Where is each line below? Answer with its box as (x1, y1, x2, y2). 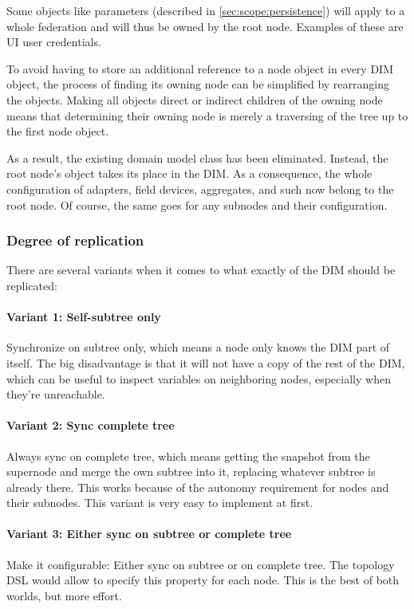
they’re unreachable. (6, 386, 105, 403)
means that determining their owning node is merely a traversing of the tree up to (6, 107, 408, 124)
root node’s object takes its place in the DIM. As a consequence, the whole (6, 165, 373, 182)
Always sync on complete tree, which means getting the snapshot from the (6, 447, 370, 464)
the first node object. (6, 123, 109, 139)
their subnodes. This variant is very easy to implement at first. (6, 494, 313, 511)
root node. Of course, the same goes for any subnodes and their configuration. (6, 196, 388, 213)
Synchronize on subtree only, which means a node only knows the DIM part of (6, 339, 390, 356)
